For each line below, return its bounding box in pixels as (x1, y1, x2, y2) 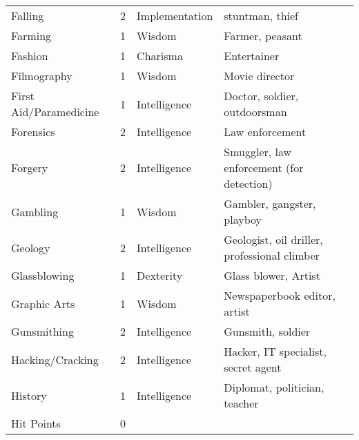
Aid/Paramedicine (11, 104, 99, 119)
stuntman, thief (224, 8, 298, 23)
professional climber (224, 247, 320, 263)
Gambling (11, 203, 59, 220)
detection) (224, 175, 273, 191)
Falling (11, 8, 44, 23)
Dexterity (137, 267, 183, 283)
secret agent (224, 359, 282, 375)
